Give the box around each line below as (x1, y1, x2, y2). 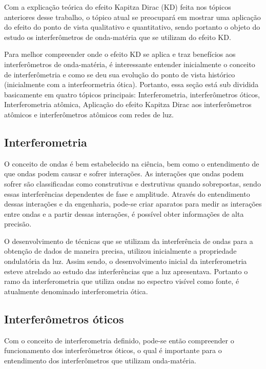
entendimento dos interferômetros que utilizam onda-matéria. (4, 355, 196, 365)
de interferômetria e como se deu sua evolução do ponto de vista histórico (4, 69, 235, 79)
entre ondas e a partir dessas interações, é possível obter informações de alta (4, 208, 244, 219)
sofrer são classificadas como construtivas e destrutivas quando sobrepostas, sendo (4, 178, 261, 189)
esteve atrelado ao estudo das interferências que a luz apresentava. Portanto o (4, 265, 248, 276)
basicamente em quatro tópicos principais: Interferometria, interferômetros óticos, (4, 89, 260, 99)
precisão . (4, 218, 32, 229)
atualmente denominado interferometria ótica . (4, 285, 148, 296)
